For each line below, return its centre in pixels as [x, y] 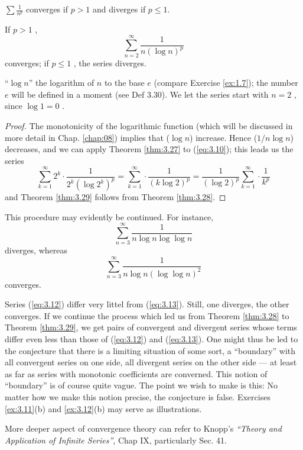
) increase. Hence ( [224, 137]
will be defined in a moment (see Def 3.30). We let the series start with [140, 94]
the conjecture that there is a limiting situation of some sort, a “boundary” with [150, 350]
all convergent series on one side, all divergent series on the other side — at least [151, 362]
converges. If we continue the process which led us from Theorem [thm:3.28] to [147, 315]
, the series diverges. [110, 62]
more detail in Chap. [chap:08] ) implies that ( [87, 137]
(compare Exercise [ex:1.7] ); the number [226, 83]
